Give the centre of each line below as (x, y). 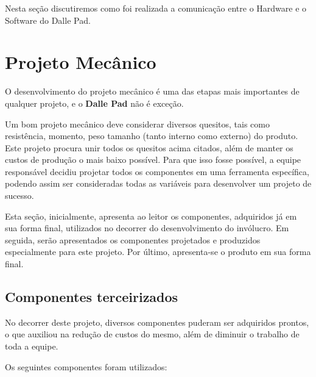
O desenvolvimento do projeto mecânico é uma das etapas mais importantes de (152, 91)
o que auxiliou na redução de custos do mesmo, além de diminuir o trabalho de (152, 334)
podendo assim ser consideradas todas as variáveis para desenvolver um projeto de (158, 183)
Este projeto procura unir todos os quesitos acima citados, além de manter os (149, 147)
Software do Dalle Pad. (48, 20)
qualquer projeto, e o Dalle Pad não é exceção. (94, 103)
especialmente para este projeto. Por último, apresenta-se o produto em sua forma (158, 252)
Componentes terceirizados (92, 297)
